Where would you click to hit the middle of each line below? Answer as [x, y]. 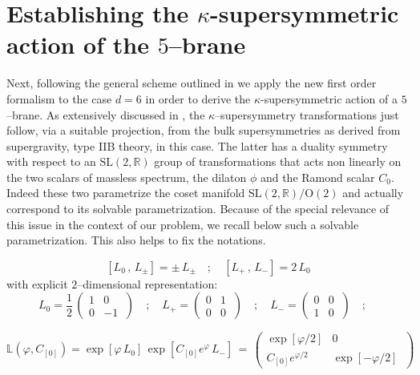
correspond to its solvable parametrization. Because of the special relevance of [198, 209]
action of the [78, 44]
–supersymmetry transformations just [307, 114]
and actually [373, 193]
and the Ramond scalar [317, 177]
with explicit [37, 283]
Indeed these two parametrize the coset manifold [126, 193]
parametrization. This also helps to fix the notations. [136, 240]
